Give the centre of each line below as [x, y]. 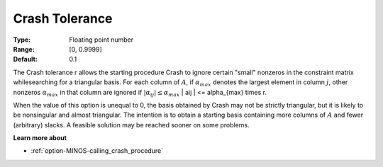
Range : [24, 49]
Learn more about [40, 138]
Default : [26, 59]
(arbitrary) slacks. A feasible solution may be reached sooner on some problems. [131, 125]
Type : [22, 40]
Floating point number [101, 40]
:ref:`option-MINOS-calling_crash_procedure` [97, 151]
